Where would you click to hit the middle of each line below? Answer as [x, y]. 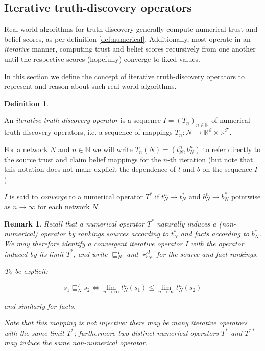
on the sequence [227, 169]
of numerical [231, 120]
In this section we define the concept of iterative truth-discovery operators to [125, 76]
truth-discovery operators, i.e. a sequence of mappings [88, 132]
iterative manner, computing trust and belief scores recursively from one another [130, 49]
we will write [113, 149]
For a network [26, 149]
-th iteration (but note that [210, 159]
